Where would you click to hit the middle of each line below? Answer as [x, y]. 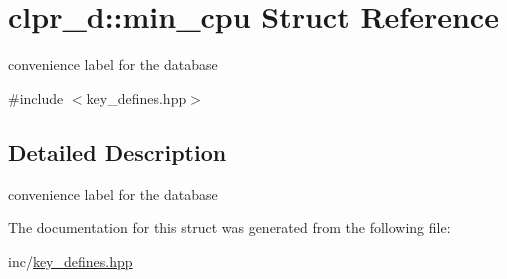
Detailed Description [117, 151]
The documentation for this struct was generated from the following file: [229, 227]
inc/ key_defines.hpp [70, 260]
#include [36, 97]
